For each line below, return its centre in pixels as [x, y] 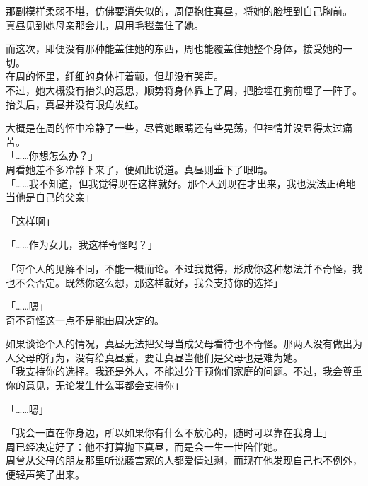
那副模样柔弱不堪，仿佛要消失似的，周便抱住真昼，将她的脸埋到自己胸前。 [179, 11]
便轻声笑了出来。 [45, 474]
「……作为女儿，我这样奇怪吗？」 [82, 244]
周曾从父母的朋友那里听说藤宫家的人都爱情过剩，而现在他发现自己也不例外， [184, 460]
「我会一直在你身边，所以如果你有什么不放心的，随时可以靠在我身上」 [169, 433]
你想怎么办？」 [63, 155]
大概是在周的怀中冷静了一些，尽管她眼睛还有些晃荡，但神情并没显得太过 [174, 128]
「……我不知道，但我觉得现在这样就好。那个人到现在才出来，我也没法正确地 [181, 183]
